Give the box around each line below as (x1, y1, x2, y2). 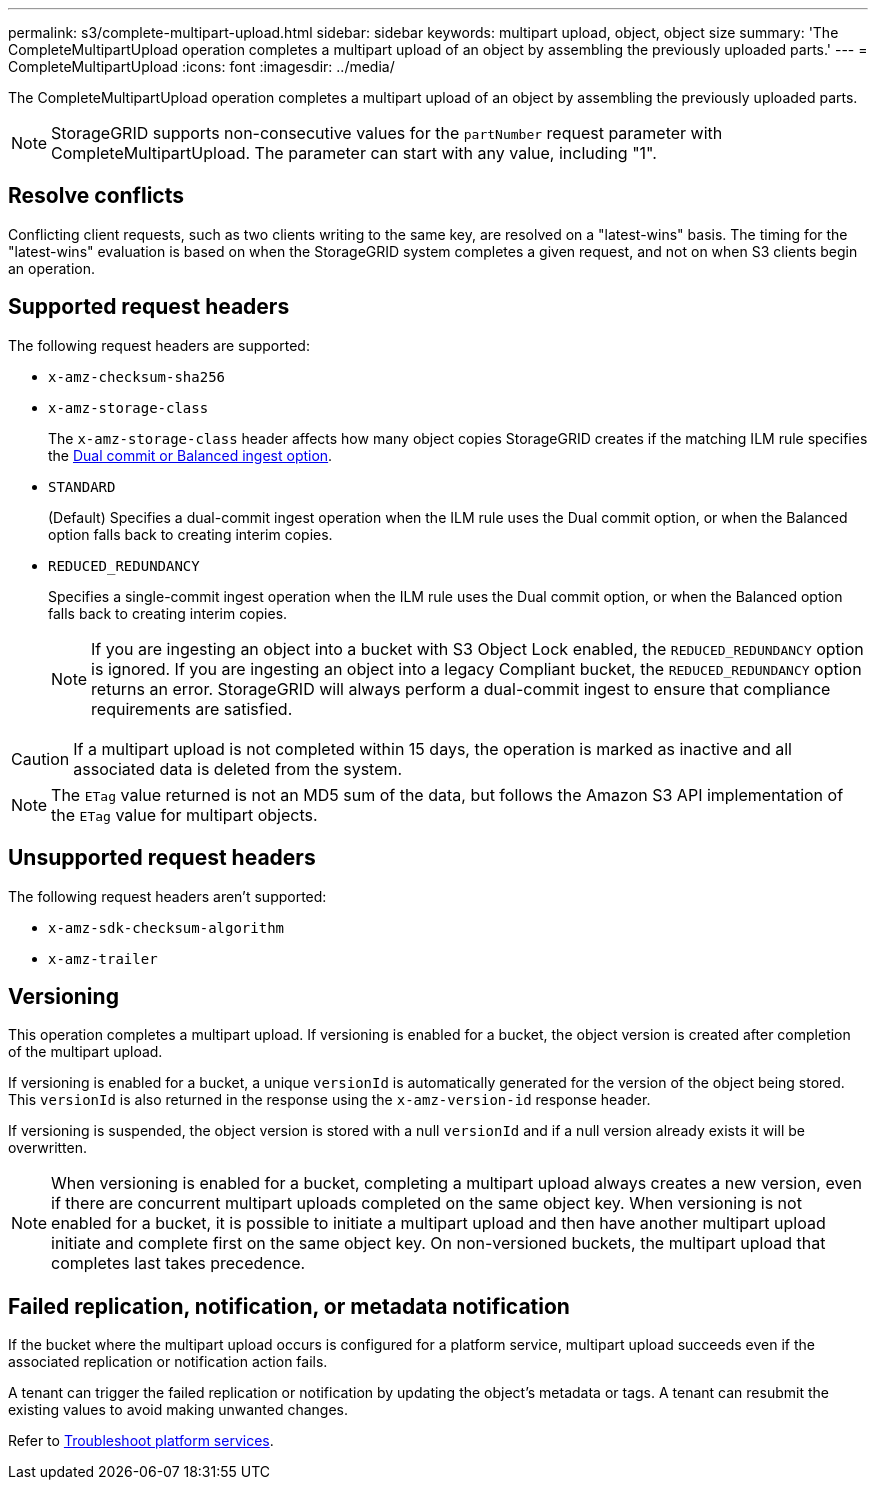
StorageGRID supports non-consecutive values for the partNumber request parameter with (51, 123, 723, 143)
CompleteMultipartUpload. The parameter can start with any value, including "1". (51, 143, 657, 163)
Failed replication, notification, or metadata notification (8, 1293, 570, 1319)
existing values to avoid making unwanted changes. (8, 1401, 349, 1419)
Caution (11, 748, 70, 769)
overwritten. (8, 1139, 88, 1157)
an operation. (8, 259, 96, 277)
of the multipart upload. (8, 1043, 163, 1061)
